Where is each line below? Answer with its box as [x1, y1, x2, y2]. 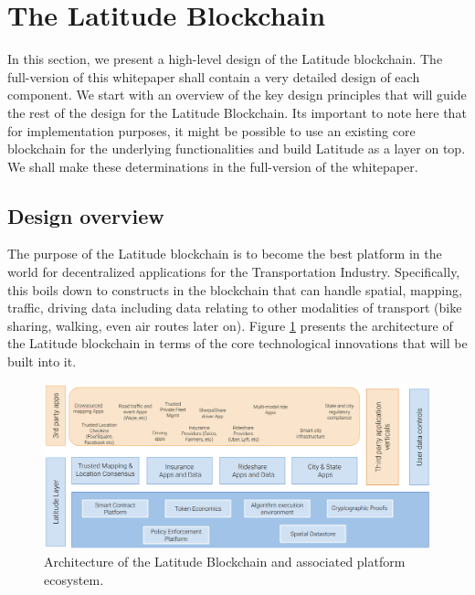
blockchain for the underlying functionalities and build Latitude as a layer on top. [7, 139, 466, 158]
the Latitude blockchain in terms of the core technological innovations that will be [7, 334, 468, 353]
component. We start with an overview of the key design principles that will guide [7, 85, 467, 104]
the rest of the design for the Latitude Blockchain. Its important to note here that [7, 102, 467, 122]
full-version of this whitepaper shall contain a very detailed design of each [7, 67, 420, 86]
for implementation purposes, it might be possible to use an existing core [7, 121, 416, 140]
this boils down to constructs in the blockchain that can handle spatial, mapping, [7, 280, 462, 299]
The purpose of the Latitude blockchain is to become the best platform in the [7, 244, 442, 263]
